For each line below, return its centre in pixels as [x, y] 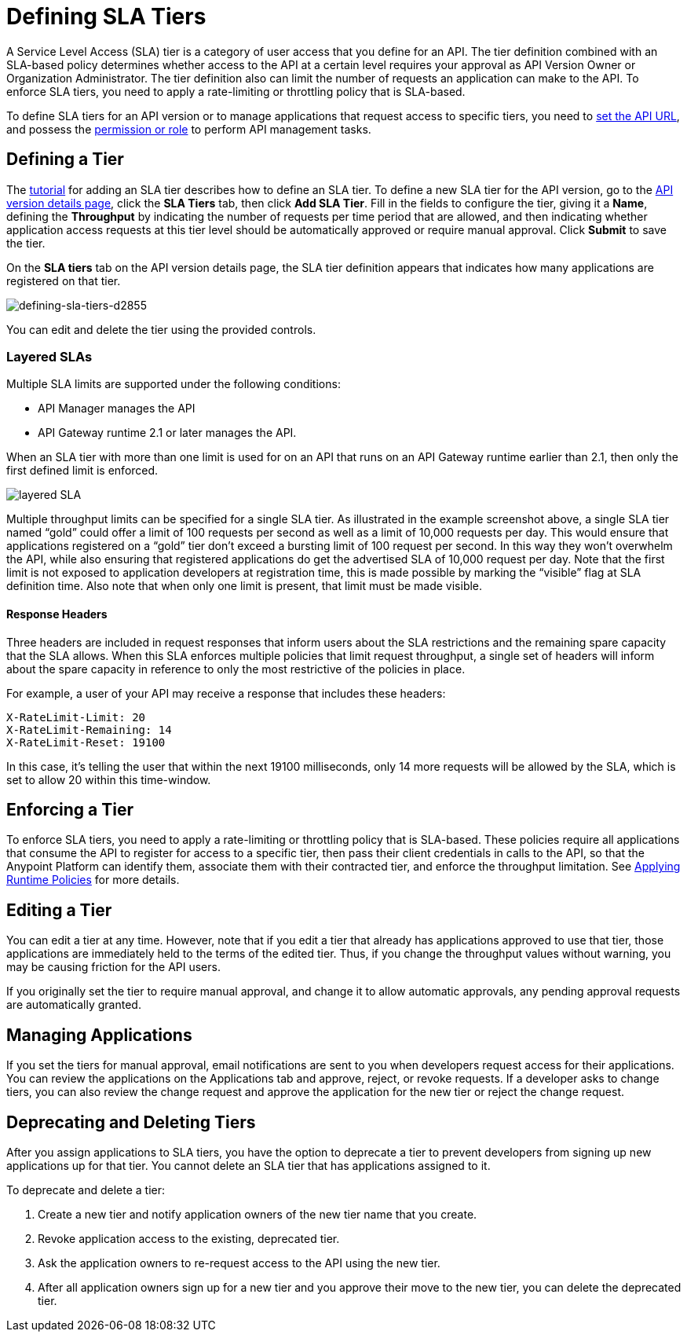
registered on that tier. [64, 280]
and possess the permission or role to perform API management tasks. [189, 129]
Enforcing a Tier [70, 809]
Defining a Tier [65, 159]
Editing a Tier [59, 910]
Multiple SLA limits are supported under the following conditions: [174, 384]
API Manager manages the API [117, 409]
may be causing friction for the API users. [113, 967]
